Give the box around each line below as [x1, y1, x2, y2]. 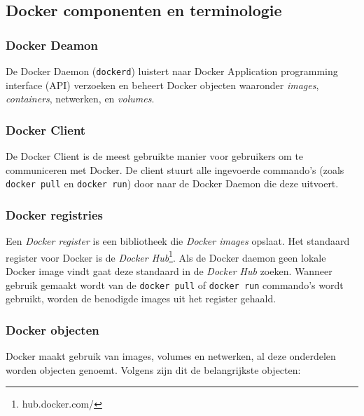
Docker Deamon [6, 36, 98, 53]
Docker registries [6, 206, 104, 223]
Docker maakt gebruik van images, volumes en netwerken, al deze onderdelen [6, 349, 336, 363]
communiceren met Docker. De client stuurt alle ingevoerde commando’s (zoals [6, 162, 344, 177]
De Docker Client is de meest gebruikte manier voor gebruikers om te [6, 149, 304, 163]
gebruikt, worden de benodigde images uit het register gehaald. [6, 291, 276, 306]
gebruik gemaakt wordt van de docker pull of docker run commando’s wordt [6, 277, 344, 292]
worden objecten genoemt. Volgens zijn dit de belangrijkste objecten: [6, 362, 301, 377]
